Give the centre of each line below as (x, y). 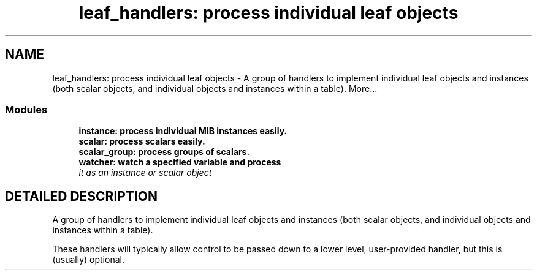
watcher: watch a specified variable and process (180, 162)
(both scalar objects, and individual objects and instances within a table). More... (215, 88)
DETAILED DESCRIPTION (82, 196)
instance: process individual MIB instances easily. (183, 131)
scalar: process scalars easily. (142, 141)
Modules (26, 109)
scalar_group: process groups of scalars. (164, 152)
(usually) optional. (88, 260)
